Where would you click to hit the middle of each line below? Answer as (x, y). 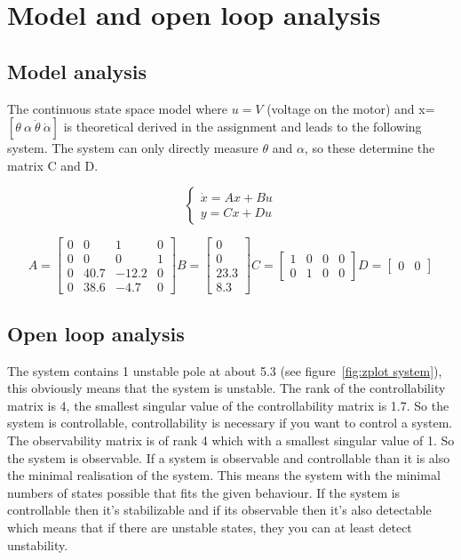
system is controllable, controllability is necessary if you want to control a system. (230, 423)
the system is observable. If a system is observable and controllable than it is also (229, 457)
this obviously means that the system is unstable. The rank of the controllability (227, 388)
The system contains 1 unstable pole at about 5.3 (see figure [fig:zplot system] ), (225, 370)
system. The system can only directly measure (133, 148)
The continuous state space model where (117, 108)
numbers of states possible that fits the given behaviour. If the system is (204, 492)
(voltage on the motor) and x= (351, 108)
